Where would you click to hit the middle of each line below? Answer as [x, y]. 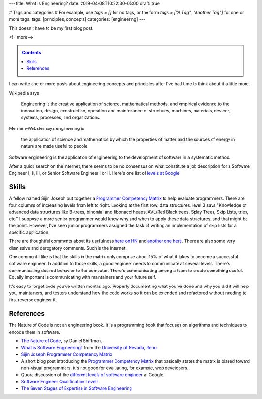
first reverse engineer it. [33, 300]
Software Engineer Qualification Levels [60, 382]
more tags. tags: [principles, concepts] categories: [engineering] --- [77, 19]
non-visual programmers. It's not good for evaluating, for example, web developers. [105, 368]
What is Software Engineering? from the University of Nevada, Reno [89, 348]
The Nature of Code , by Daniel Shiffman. [62, 341]
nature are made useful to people [54, 146]
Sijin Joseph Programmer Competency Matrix [67, 354]
